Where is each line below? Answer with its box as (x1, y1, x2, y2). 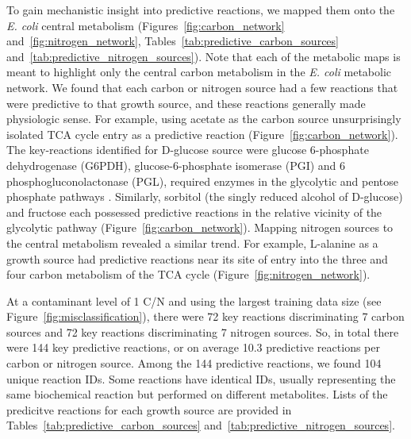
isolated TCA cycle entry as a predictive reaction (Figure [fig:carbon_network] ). (6, 125, 398, 142)
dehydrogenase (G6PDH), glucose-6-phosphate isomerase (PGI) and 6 (6, 156, 346, 173)
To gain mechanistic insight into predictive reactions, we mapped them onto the (6, 2, 395, 17)
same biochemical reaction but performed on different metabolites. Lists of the (6, 386, 388, 402)
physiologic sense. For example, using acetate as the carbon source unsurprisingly (6, 110, 401, 127)
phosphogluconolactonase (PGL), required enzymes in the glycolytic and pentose (6, 172, 399, 189)
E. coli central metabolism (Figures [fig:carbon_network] (6, 17, 285, 33)
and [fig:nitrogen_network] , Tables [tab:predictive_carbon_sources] (6, 33, 339, 49)
